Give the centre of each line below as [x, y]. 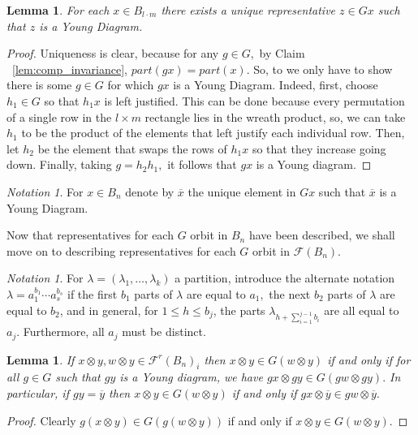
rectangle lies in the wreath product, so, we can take [275, 116]
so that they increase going [319, 148]
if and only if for [369, 359]
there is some [39, 85]
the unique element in [242, 191]
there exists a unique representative [248, 10]
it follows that [202, 164]
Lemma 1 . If [41, 359]
